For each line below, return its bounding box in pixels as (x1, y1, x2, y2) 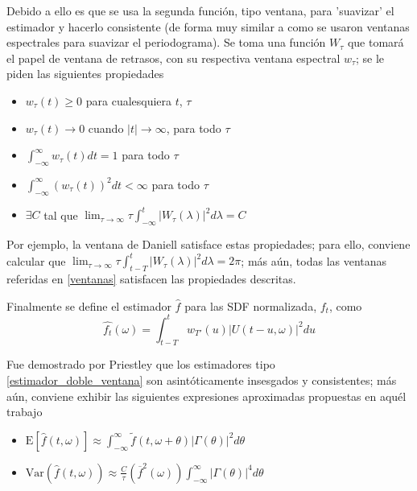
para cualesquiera (85, 92, 172, 109)
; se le (356, 49, 385, 66)
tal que (43, 206, 78, 223)
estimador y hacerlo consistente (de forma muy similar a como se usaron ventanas (6, 18, 410, 35)
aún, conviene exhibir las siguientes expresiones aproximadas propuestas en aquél (6, 387, 407, 404)
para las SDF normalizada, (184, 297, 317, 314)
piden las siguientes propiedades (6, 65, 164, 82)
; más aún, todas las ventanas (241, 252, 387, 269)
